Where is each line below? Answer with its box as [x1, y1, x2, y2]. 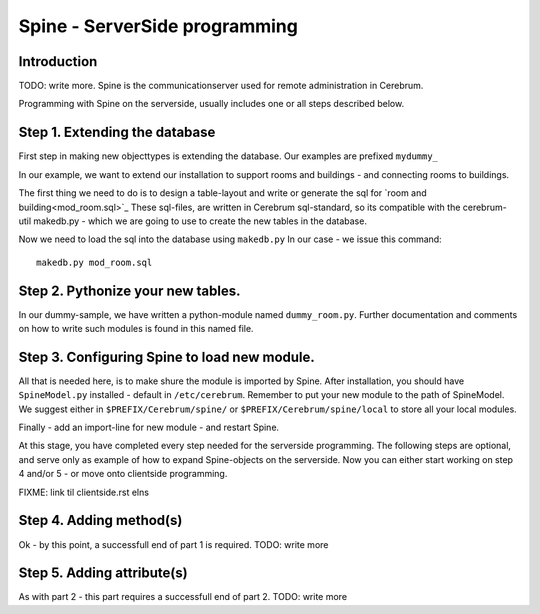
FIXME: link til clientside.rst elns [18, 486, 150, 498]
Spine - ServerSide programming [18, 15, 299, 37]
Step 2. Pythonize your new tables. [18, 282, 241, 299]
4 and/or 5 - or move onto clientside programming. [18, 468, 228, 480]
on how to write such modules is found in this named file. [18, 323, 254, 334]
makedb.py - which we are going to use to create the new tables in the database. [33, 215, 367, 227]
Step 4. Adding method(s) [18, 512, 183, 529]
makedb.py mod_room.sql [36, 256, 153, 268]
